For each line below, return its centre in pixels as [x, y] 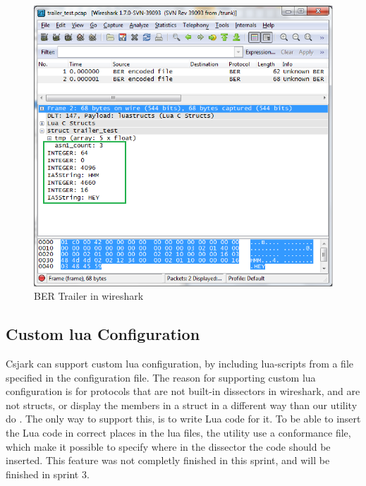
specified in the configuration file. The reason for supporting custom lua [161, 377]
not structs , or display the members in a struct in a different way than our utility [182, 405]
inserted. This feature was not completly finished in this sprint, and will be [168, 460]
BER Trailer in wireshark [89, 296]
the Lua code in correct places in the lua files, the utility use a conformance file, [178, 433]
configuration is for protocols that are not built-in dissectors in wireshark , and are [183, 391]
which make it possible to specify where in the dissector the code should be [168, 446]
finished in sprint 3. [48, 474]
